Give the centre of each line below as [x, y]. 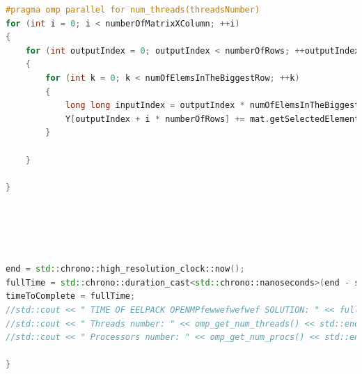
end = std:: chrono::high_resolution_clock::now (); [125, 269]
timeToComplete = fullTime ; [71, 296]
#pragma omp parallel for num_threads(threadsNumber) [133, 10]
